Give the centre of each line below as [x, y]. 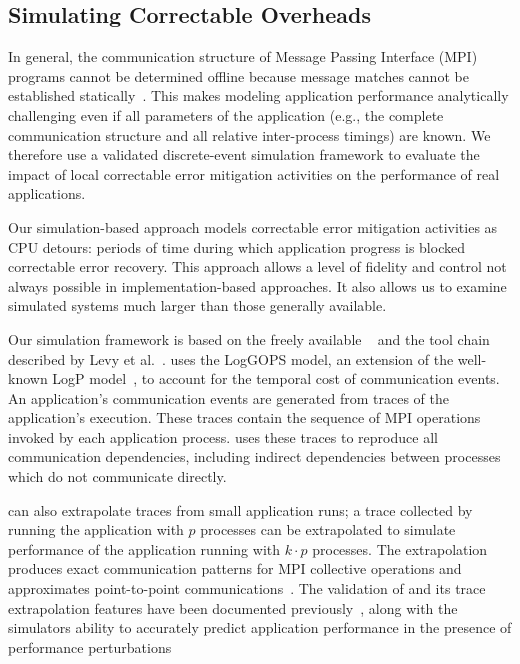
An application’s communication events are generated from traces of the [228, 397]
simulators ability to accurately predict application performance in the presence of [260, 627]
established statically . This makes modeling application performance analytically [258, 95]
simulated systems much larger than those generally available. [197, 305]
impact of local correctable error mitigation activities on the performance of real [254, 173]
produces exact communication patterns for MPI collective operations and [235, 568]
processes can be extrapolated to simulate [328, 529]
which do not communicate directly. [117, 476]
